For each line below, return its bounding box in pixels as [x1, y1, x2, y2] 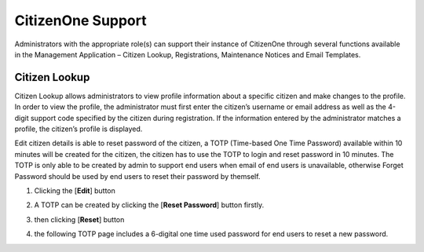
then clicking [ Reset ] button [34, 214, 125, 224]
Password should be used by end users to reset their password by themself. [14, 171, 261, 181]
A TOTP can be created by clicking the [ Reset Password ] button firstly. [34, 200, 265, 210]
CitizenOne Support [14, 12, 147, 29]
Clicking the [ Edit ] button [34, 185, 115, 195]
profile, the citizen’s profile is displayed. [14, 124, 143, 133]
